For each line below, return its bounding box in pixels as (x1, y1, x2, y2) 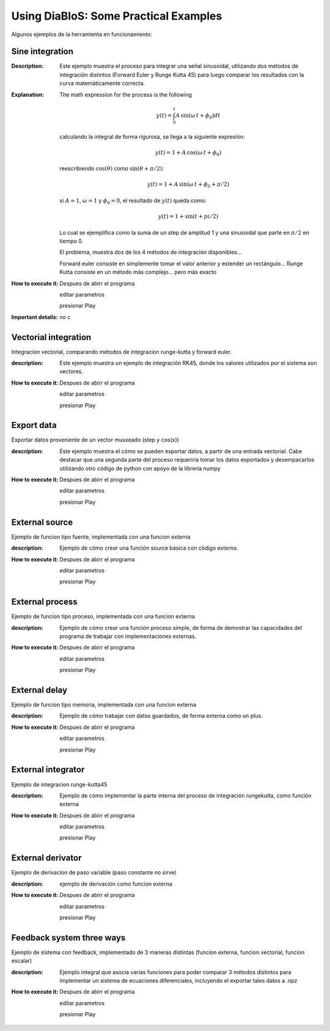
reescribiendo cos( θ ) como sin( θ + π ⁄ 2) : (59, 165, 164, 172)
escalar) (11, 957, 32, 964)
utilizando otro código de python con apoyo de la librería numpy (59, 465, 221, 472)
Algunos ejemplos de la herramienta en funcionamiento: (11, 31, 153, 38)
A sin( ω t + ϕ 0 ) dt (175, 112, 221, 120)
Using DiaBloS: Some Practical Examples (11, 9, 222, 23)
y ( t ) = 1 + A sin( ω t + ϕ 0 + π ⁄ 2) (147, 181, 230, 190)
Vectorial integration (11, 332, 92, 342)
